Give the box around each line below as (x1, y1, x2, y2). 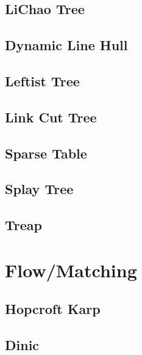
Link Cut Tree (5, 107, 97, 126)
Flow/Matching (5, 257, 137, 282)
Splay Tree (5, 179, 74, 198)
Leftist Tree (5, 71, 80, 90)
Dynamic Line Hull (5, 35, 128, 54)
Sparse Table (5, 143, 87, 162)
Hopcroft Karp (5, 299, 101, 318)
